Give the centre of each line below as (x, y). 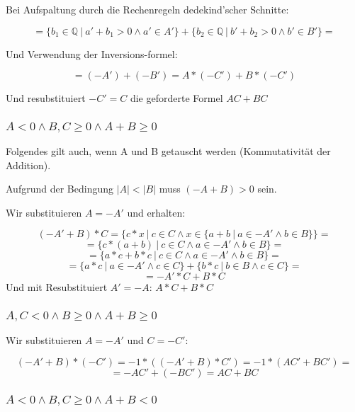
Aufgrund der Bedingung (60, 189)
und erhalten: (156, 212)
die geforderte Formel (176, 98)
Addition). (28, 165)
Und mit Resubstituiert (57, 287)
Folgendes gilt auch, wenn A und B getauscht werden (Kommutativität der (168, 151)
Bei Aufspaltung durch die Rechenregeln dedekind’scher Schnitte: (147, 9)
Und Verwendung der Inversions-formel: (92, 53)
